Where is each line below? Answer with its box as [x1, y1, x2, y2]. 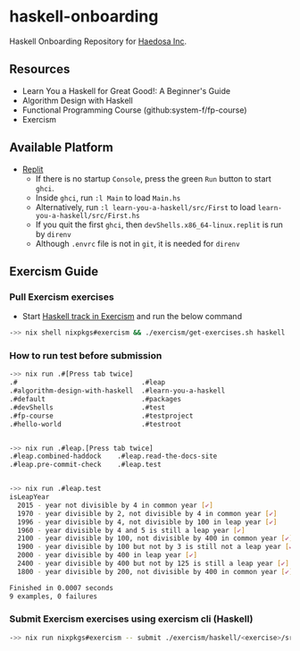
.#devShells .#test [9, 402, 166, 412]
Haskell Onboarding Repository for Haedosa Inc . [9, 36, 187, 46]
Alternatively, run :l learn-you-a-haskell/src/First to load [35, 201, 256, 212]
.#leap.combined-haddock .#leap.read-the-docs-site [9, 452, 218, 461]
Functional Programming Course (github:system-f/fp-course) [21, 105, 247, 115]
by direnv [35, 228, 71, 239]
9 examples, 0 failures [9, 592, 98, 601]
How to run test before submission [9, 350, 162, 362]
